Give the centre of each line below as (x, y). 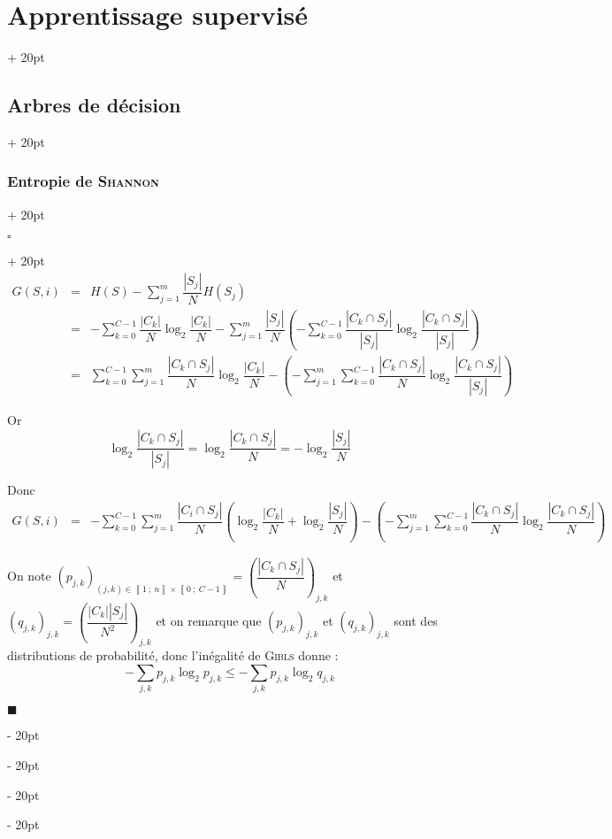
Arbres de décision (94, 105)
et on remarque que (209, 621)
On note (29, 576)
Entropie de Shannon (83, 181)
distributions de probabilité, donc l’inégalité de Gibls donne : (173, 655)
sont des (416, 621)
